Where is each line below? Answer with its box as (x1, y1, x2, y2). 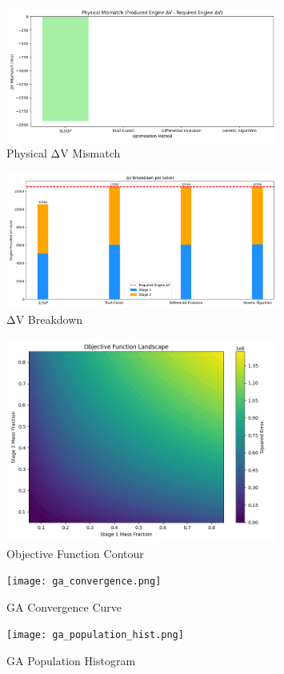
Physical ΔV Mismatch (6, 145, 121, 162)
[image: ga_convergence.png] (6, 576, 162, 588)
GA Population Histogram (6, 652, 136, 669)
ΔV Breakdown (6, 310, 83, 327)
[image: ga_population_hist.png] (6, 629, 184, 641)
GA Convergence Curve (6, 598, 122, 615)
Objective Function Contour (6, 544, 144, 561)
